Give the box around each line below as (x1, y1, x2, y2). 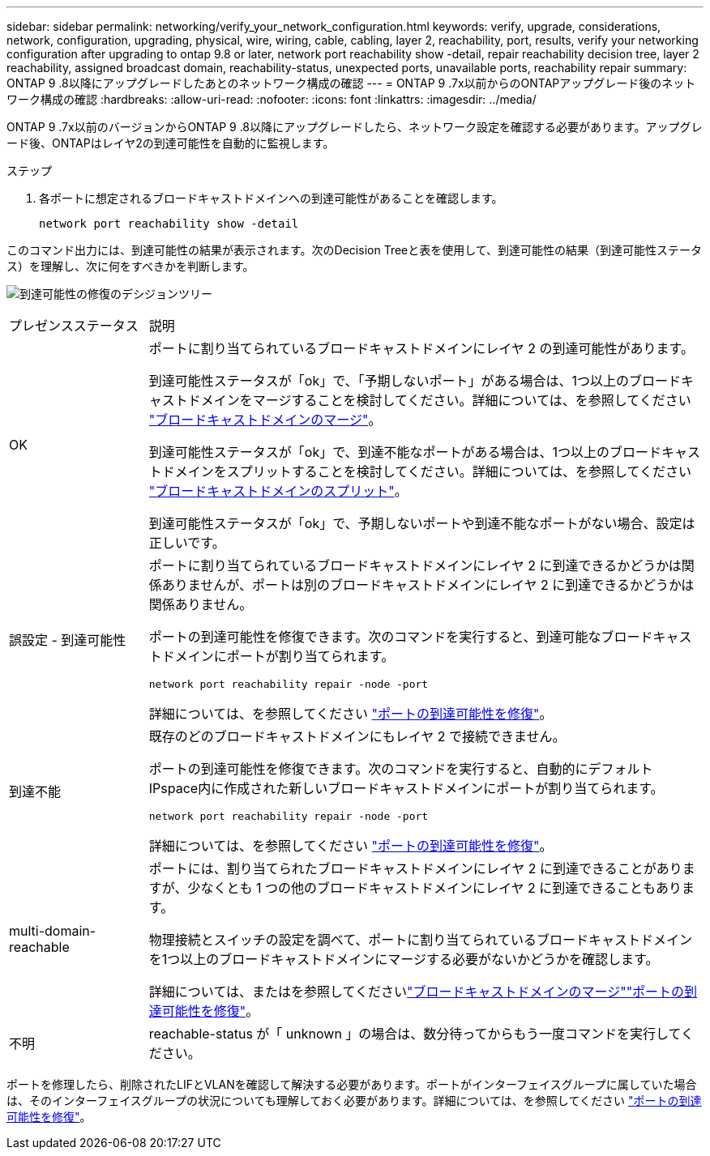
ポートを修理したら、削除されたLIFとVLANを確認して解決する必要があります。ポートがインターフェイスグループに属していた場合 (6, 1077, 697, 1091)
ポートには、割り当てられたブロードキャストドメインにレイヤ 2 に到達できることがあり (148, 860, 682, 877)
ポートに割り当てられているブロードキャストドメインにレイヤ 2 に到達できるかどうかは (148, 557, 682, 574)
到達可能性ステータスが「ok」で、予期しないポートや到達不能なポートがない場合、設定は (148, 515, 695, 531)
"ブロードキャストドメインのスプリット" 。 (148, 483, 408, 499)
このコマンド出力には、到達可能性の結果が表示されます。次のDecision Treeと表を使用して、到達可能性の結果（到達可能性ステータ (6, 243, 703, 257)
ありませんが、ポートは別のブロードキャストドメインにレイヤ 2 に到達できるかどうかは (161, 577, 695, 593)
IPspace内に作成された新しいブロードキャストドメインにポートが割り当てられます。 (148, 780, 664, 796)
